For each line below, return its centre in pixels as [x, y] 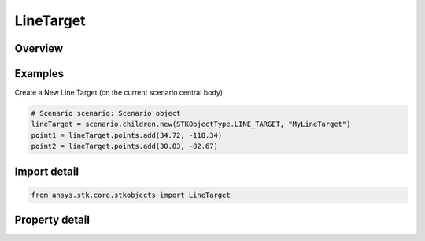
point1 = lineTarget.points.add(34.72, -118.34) [127, 135]
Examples [39, 74]
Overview [39, 48]
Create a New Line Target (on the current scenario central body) [119, 93]
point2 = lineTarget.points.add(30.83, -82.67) [124, 146]
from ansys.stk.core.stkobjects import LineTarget [131, 195]
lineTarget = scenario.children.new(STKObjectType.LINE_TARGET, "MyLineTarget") [191, 124]
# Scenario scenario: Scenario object [106, 113]
